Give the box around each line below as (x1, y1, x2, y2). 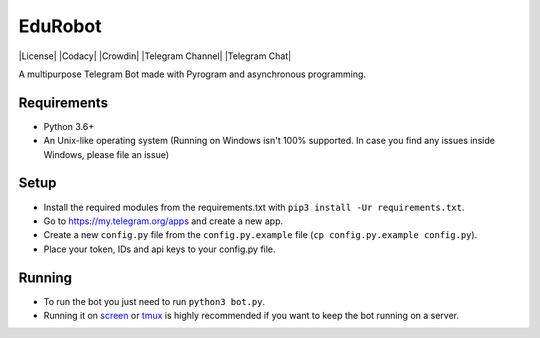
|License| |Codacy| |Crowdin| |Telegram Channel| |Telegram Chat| (18, 50, 292, 62)
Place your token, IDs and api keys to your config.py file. (43, 243, 276, 255)
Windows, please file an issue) (43, 148, 170, 160)
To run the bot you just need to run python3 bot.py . (43, 295, 265, 307)
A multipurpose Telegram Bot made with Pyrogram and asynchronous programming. (18, 68, 367, 80)
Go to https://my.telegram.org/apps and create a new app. (43, 215, 284, 227)
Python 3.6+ (43, 120, 95, 132)
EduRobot (18, 15, 102, 37)
